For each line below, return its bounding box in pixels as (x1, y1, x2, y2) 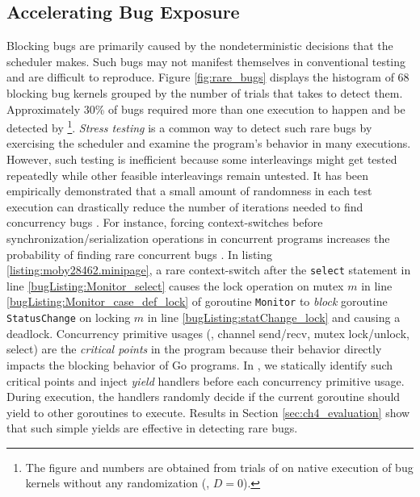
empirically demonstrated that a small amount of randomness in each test (6, 182, 372, 199)
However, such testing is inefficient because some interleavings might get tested (6, 151, 397, 168)
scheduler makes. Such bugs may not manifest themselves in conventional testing (6, 52, 406, 69)
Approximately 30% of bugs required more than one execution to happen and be (6, 100, 405, 117)
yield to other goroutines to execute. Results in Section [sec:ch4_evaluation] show (6, 403, 410, 420)
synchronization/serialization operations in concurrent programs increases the (6, 229, 390, 246)
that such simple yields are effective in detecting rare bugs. (6, 420, 298, 436)
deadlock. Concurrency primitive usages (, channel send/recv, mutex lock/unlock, (6, 324, 409, 341)
